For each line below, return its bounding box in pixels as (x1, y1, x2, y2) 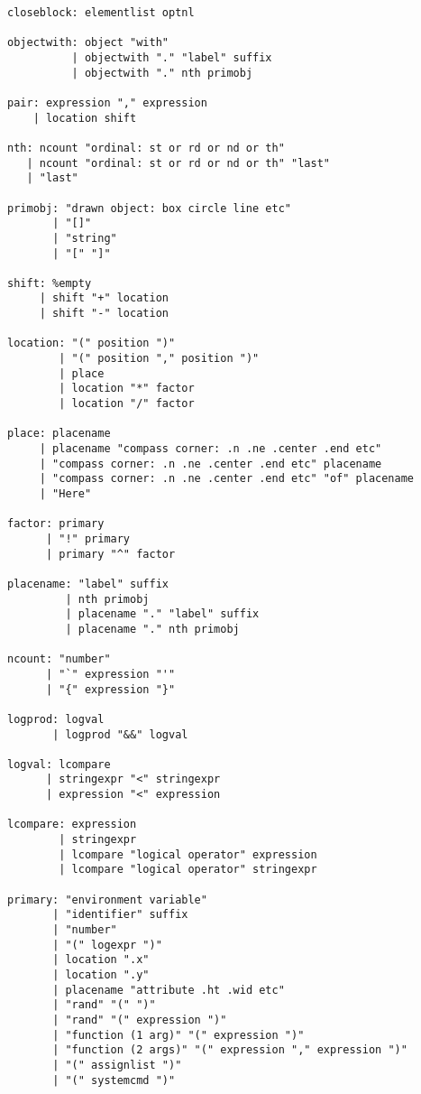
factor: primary (7, 517, 105, 531)
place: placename (7, 427, 111, 440)
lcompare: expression (7, 818, 137, 831)
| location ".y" (52, 969, 150, 981)
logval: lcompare (7, 757, 111, 771)
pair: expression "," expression (7, 96, 207, 109)
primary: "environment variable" (7, 893, 207, 906)
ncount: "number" (7, 653, 111, 666)
